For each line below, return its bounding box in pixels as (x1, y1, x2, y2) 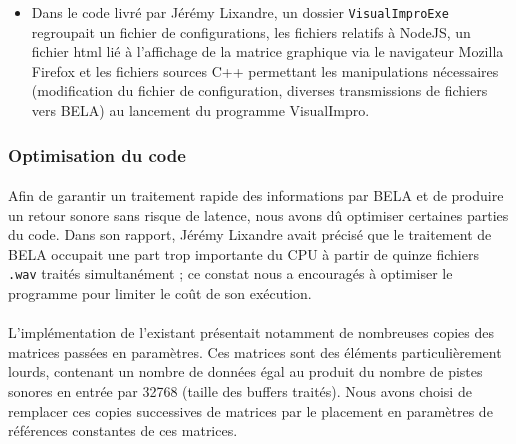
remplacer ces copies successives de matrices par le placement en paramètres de (8, 400, 493, 421)
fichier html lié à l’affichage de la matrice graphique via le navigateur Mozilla (31, 41, 504, 62)
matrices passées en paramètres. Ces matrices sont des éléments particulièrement (8, 341, 502, 362)
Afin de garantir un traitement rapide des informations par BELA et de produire (8, 185, 504, 206)
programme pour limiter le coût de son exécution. (8, 283, 312, 304)
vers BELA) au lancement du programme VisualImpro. (31, 100, 370, 121)
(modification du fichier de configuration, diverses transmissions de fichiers (31, 80, 488, 101)
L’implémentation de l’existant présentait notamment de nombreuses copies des (8, 322, 495, 343)
